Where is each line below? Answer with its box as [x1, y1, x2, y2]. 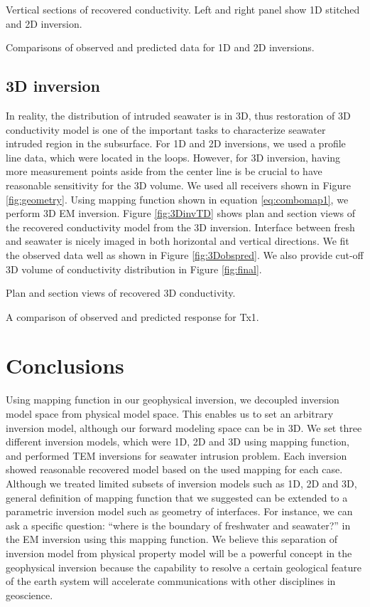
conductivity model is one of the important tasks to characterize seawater [6, 122, 326, 137]
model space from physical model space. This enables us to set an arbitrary [6, 406, 334, 421]
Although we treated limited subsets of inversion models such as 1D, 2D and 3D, [6, 475, 357, 490]
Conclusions [6, 351, 124, 380]
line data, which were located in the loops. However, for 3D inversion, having [6, 149, 341, 164]
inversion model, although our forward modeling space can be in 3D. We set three [6, 420, 362, 435]
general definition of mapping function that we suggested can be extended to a [6, 490, 348, 505]
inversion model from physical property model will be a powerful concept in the [6, 545, 352, 560]
